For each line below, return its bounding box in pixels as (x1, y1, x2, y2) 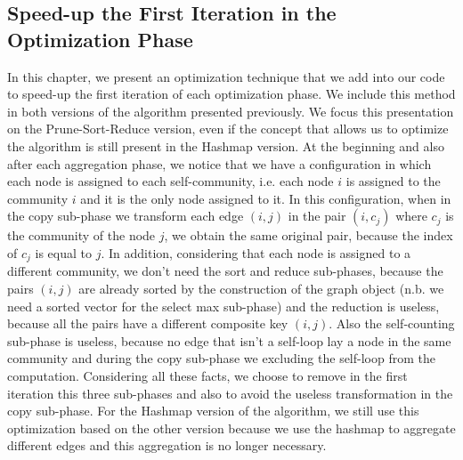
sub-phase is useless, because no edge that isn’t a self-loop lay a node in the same (7, 331, 451, 350)
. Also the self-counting (329, 314, 455, 333)
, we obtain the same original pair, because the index (164, 226, 453, 245)
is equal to (35, 243, 92, 262)
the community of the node (7, 226, 156, 245)
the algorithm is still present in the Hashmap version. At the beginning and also (7, 136, 444, 155)
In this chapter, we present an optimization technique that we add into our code (7, 67, 445, 85)
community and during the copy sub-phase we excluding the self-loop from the (7, 349, 435, 367)
